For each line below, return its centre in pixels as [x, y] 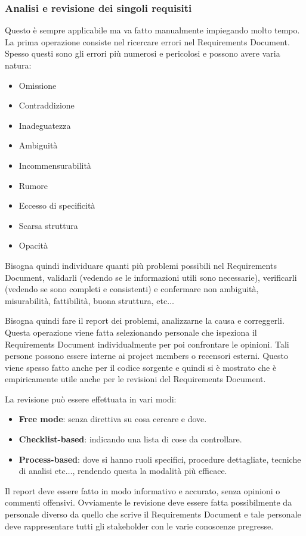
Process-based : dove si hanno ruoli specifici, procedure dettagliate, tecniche [160, 459]
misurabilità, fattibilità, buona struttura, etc [86, 300]
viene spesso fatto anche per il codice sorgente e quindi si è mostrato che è [141, 367]
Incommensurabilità [55, 165]
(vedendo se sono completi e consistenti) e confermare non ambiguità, [132, 289]
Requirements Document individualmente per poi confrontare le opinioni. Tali [147, 344]
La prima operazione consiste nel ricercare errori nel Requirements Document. [147, 41]
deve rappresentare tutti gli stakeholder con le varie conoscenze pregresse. [139, 526]
